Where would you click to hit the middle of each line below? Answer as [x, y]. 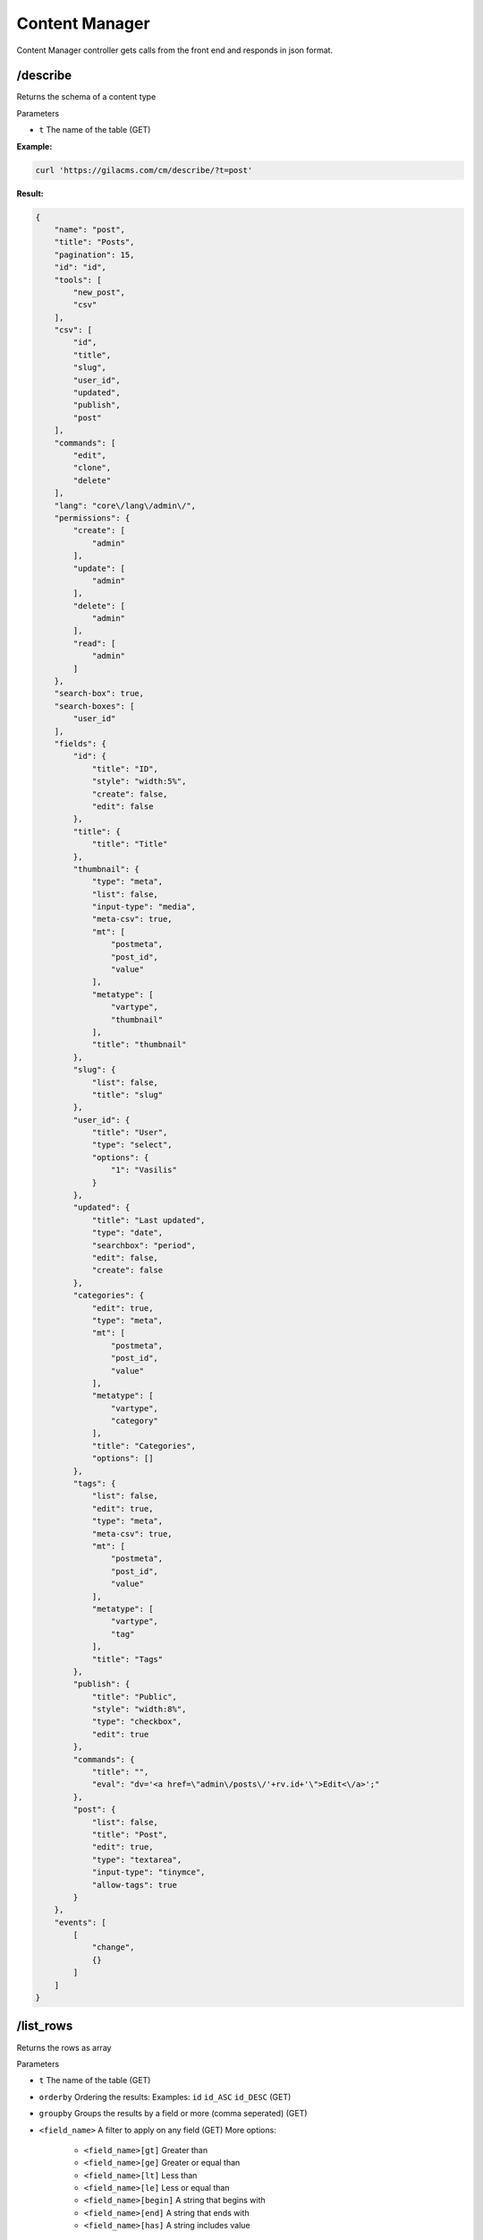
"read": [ [94, 643]
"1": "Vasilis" [144, 1170]
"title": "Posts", [94, 242]
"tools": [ [78, 280]
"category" [134, 1421]
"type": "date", [127, 1233]
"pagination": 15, [94, 254]
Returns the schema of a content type [86, 97]
